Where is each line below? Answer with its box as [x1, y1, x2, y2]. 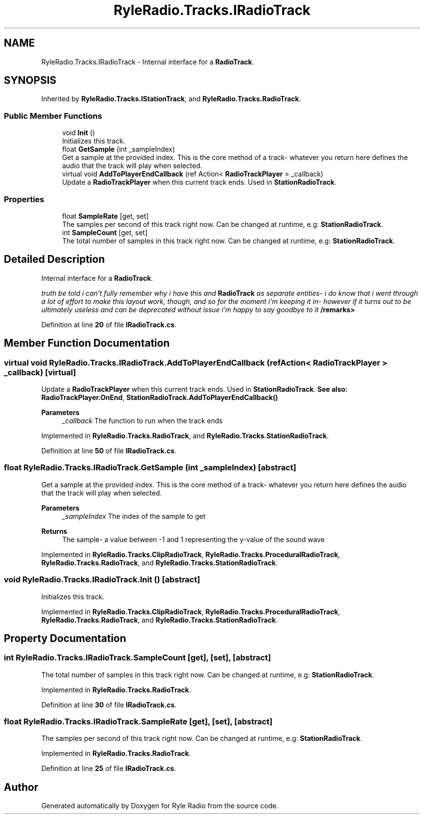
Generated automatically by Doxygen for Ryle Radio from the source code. [41, 802, 278, 810]
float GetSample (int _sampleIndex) [62, 145, 175, 154]
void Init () [62, 128, 95, 137]
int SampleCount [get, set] [62, 228, 148, 237]
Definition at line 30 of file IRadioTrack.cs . [41, 700, 177, 709]
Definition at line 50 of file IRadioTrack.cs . [41, 447, 177, 455]
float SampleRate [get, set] [62, 211, 149, 220]
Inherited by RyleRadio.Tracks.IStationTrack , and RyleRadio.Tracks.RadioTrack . [41, 95, 301, 103]
